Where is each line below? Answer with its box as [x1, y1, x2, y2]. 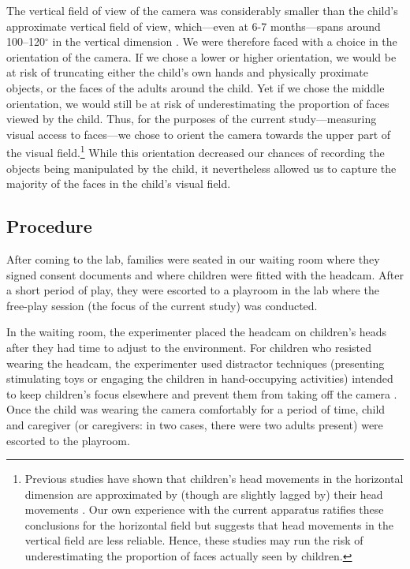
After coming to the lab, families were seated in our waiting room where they [6, 250, 380, 267]
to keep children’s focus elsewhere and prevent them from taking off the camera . [6, 385, 397, 402]
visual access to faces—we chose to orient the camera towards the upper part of [6, 125, 391, 142]
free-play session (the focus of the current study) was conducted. [6, 297, 318, 313]
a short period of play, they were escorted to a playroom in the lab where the [6, 282, 379, 298]
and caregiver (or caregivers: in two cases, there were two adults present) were [6, 416, 383, 432]
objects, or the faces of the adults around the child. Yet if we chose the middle [6, 79, 385, 95]
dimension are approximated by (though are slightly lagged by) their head [24, 485, 383, 502]
